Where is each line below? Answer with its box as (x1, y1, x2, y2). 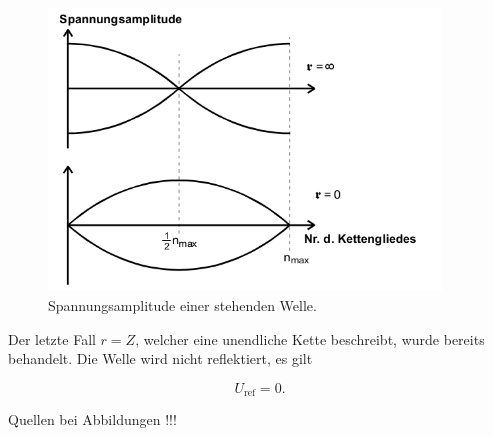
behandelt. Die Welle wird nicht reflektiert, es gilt (8, 348, 313, 369)
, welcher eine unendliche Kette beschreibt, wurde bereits (135, 328, 485, 349)
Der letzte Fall (8, 328, 96, 349)
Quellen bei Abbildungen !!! (8, 409, 177, 430)
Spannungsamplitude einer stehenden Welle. (48, 295, 317, 316)
